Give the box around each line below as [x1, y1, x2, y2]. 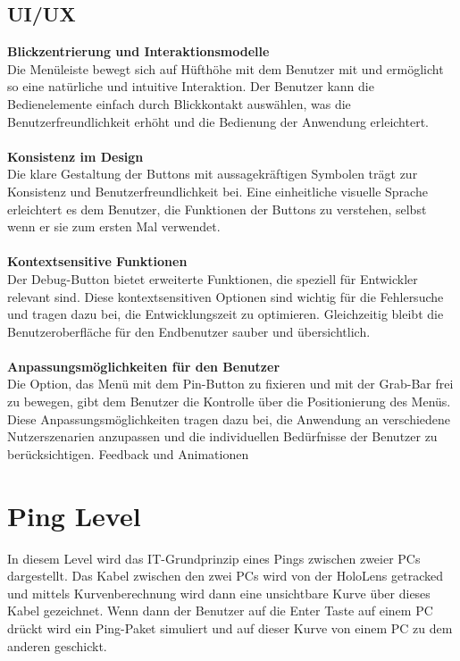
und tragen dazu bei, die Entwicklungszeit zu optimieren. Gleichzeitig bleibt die [7, 305, 444, 323]
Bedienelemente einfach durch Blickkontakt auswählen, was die [7, 94, 351, 113]
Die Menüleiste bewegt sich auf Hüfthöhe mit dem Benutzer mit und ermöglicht [7, 59, 444, 78]
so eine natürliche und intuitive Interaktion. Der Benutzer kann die [7, 77, 374, 96]
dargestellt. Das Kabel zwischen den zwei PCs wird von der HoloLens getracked [7, 566, 443, 585]
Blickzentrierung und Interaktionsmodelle [7, 42, 270, 61]
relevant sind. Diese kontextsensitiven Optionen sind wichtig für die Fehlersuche [7, 287, 444, 305]
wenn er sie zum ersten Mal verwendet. [7, 217, 221, 236]
